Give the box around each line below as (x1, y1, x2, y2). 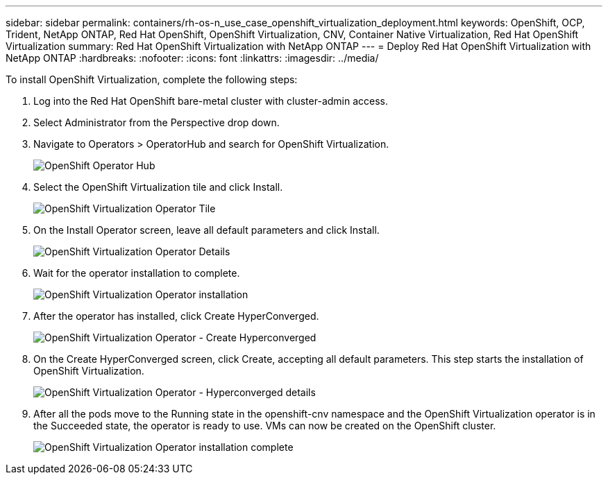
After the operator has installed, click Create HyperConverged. (33, 310, 319, 322)
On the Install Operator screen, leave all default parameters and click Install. (33, 224, 380, 236)
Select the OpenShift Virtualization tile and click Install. (33, 181, 283, 193)
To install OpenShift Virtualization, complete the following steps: (6, 74, 298, 85)
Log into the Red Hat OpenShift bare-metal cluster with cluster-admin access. (33, 95, 389, 107)
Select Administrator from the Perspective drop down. (33, 117, 280, 128)
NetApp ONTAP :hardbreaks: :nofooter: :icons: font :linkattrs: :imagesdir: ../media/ (6, 52, 379, 64)
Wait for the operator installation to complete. (33, 267, 240, 279)
